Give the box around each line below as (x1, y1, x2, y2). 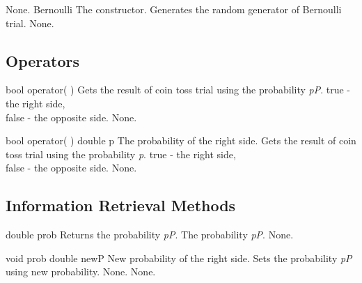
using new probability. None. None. (6, 264, 156, 279)
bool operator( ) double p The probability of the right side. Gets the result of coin (6, 133, 356, 148)
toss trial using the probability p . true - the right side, (6, 146, 236, 161)
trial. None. (6, 15, 54, 30)
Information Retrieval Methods (6, 194, 236, 216)
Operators (6, 49, 79, 71)
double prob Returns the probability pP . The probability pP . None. (6, 227, 294, 242)
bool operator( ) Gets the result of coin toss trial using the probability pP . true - (6, 82, 351, 97)
